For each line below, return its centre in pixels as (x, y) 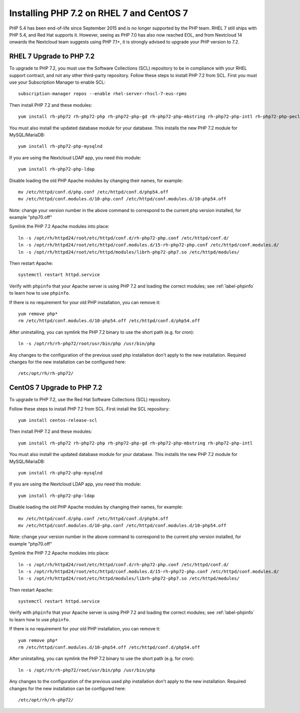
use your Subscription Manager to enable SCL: (57, 82)
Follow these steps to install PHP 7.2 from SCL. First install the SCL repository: (89, 409)
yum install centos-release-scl (58, 420)
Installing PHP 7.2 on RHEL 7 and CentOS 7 (99, 13)
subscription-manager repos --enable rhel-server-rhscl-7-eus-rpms (102, 94)
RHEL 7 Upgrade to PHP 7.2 (52, 56)
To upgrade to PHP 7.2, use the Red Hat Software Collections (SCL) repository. (90, 400)
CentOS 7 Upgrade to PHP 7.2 (56, 388)
